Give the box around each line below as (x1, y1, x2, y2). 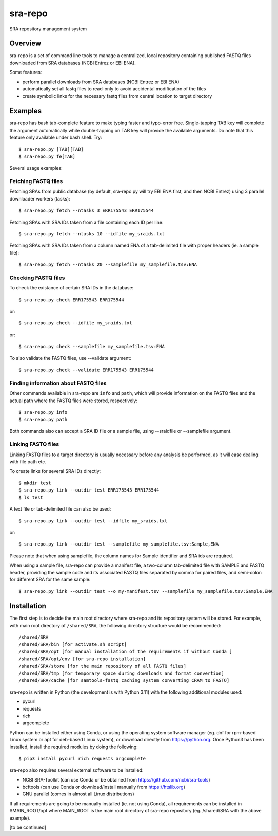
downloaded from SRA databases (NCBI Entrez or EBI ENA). (9, 60, 136, 66)
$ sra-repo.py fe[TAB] (18, 153, 76, 159)
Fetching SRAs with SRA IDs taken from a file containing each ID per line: (9, 219, 164, 225)
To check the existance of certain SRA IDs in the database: (9, 285, 134, 291)
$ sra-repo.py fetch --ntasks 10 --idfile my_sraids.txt (18, 231, 165, 237)
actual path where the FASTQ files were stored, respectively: (9, 397, 138, 404)
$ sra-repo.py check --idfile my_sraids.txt (18, 320, 133, 326)
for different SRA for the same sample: (9, 576, 91, 583)
